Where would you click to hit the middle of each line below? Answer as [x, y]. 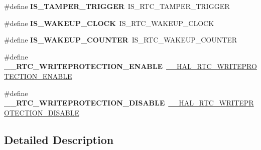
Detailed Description [59, 139]
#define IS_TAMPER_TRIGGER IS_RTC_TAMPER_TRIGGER [117, 6]
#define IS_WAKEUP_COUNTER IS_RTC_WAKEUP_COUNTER [121, 40]
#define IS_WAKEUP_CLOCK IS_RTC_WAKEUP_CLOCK [109, 23]
